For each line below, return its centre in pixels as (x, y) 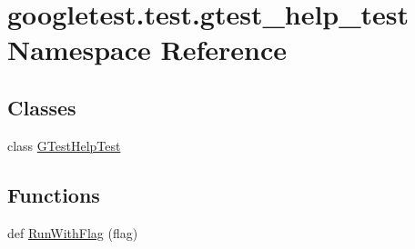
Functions (54, 194)
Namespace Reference (147, 50)
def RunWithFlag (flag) (73, 232)
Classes (42, 107)
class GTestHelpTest (64, 145)
